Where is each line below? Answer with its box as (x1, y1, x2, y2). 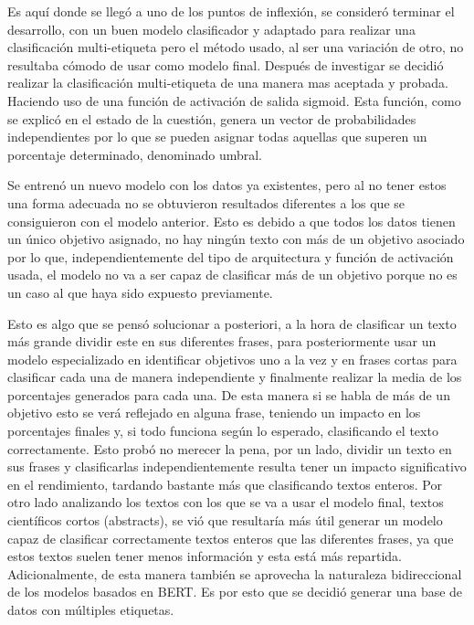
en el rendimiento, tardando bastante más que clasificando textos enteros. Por (7, 474, 442, 493)
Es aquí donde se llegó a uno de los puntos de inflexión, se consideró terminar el (7, 2, 455, 20)
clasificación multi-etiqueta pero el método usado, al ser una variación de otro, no (7, 37, 464, 57)
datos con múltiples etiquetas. (7, 600, 174, 619)
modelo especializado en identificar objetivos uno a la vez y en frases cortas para (7, 349, 458, 368)
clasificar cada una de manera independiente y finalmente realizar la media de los (7, 367, 462, 387)
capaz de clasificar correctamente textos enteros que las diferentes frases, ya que (7, 528, 454, 547)
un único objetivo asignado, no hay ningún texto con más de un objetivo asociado (7, 229, 465, 249)
